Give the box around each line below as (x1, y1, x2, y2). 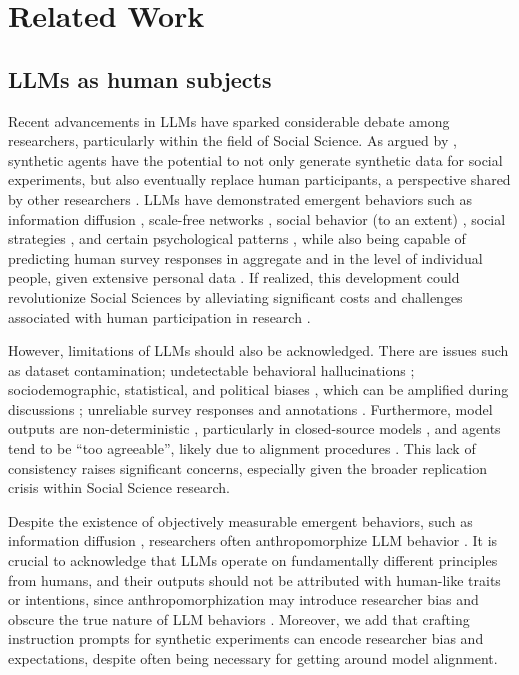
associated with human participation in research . (8, 306, 311, 327)
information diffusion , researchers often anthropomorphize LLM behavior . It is (8, 530, 498, 551)
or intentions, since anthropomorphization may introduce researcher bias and (8, 589, 479, 610)
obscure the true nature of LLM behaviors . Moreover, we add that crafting (8, 608, 470, 629)
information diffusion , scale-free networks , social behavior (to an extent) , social (8, 208, 506, 229)
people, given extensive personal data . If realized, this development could (8, 267, 460, 288)
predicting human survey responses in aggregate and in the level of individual (8, 247, 483, 268)
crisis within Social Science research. (8, 477, 230, 498)
